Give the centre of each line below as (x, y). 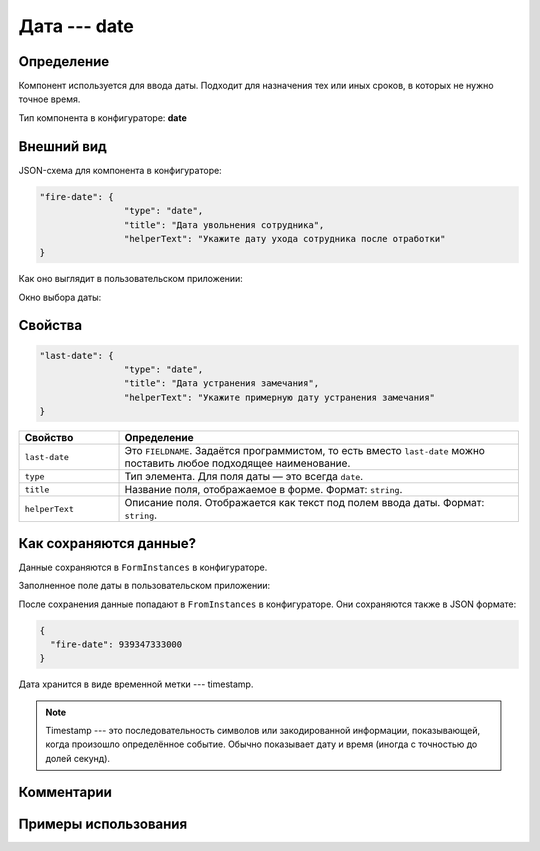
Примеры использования (103, 823)
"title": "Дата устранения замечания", (221, 383)
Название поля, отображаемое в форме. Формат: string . (263, 490)
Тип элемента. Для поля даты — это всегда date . (244, 477)
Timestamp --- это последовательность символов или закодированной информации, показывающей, (263, 731)
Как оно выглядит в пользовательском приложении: (131, 279)
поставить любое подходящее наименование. (237, 463)
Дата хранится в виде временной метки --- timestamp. (136, 684)
